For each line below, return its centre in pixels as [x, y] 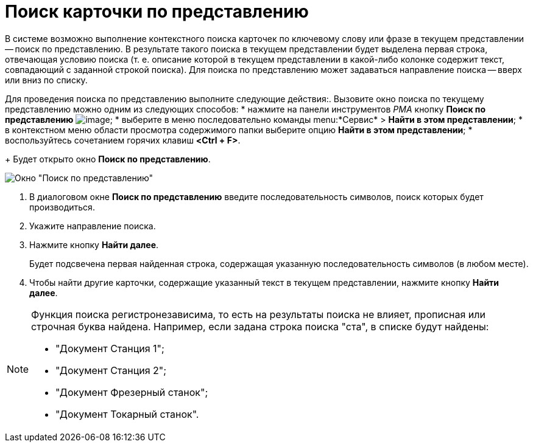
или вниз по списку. [46, 80]
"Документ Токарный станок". [127, 414]
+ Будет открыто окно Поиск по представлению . [108, 159]
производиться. [62, 207]
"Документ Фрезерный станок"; [132, 392]
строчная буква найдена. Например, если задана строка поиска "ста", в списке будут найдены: [260, 326]
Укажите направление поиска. [93, 226]
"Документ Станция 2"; [111, 370]
